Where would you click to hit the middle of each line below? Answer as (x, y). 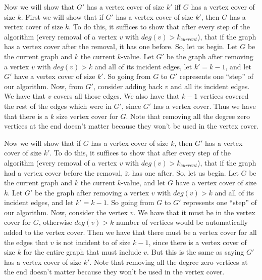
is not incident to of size (93, 242)
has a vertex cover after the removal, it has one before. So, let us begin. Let (121, 46)
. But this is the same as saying (196, 252)
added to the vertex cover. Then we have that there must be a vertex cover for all (130, 232)
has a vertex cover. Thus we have (204, 106)
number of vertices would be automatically (182, 222)
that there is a (26, 116)
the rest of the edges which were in (58, 106)
